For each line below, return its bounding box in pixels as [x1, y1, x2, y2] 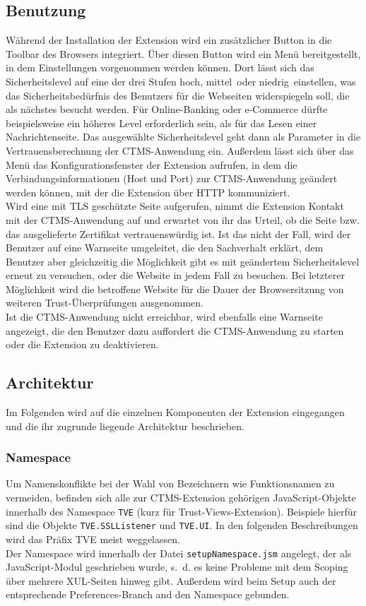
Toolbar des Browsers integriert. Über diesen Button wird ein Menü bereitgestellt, [6, 46, 361, 61]
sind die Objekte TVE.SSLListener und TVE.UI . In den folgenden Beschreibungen [6, 518, 358, 533]
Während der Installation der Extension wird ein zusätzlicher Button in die [6, 32, 332, 47]
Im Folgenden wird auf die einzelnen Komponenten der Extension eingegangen [6, 405, 345, 420]
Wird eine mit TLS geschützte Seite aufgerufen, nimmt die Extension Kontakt [6, 198, 344, 213]
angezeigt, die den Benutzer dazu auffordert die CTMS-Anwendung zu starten [6, 323, 344, 338]
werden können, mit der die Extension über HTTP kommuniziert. [6, 184, 290, 199]
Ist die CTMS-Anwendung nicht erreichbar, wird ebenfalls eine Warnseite [6, 309, 323, 324]
